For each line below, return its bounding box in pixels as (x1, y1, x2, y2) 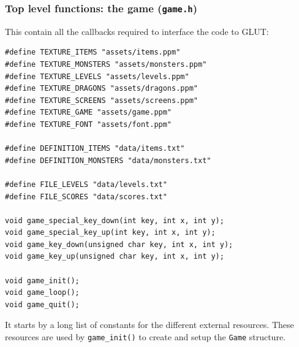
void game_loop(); (5, 288, 80, 297)
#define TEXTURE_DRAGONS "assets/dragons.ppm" (5, 84, 198, 93)
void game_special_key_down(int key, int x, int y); (5, 216, 224, 225)
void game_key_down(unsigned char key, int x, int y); (5, 240, 233, 249)
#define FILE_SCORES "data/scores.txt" (5, 192, 167, 201)
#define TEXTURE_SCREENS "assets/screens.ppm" (5, 96, 198, 105)
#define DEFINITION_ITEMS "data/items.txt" (5, 144, 185, 153)
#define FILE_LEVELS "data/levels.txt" (5, 180, 167, 189)
